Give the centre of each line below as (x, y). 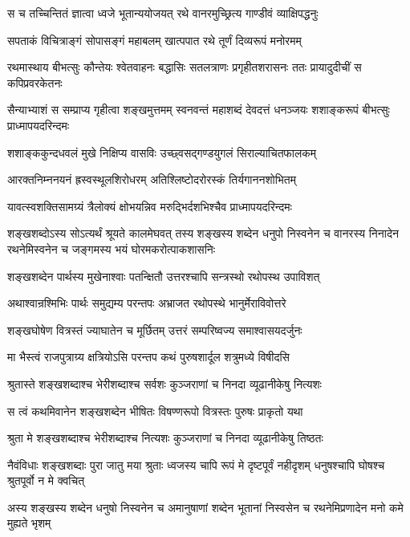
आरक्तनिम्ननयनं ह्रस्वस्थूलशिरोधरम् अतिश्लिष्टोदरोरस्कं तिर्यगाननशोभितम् (152, 179)
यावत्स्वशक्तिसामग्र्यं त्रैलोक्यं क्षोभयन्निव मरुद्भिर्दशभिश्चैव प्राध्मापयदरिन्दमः (150, 206)
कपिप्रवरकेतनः (35, 82)
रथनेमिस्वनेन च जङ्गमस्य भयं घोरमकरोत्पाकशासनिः (112, 248)
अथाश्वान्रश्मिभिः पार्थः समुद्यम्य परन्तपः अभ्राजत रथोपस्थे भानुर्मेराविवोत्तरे (147, 303)
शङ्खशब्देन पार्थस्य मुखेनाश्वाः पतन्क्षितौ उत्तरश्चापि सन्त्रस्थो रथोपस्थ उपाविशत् (164, 276)
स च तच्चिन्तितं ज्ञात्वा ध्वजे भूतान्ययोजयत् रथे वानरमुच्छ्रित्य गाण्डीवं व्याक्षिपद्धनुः (163, 13)
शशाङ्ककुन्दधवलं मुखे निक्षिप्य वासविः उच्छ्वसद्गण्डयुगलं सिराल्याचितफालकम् (162, 152)
